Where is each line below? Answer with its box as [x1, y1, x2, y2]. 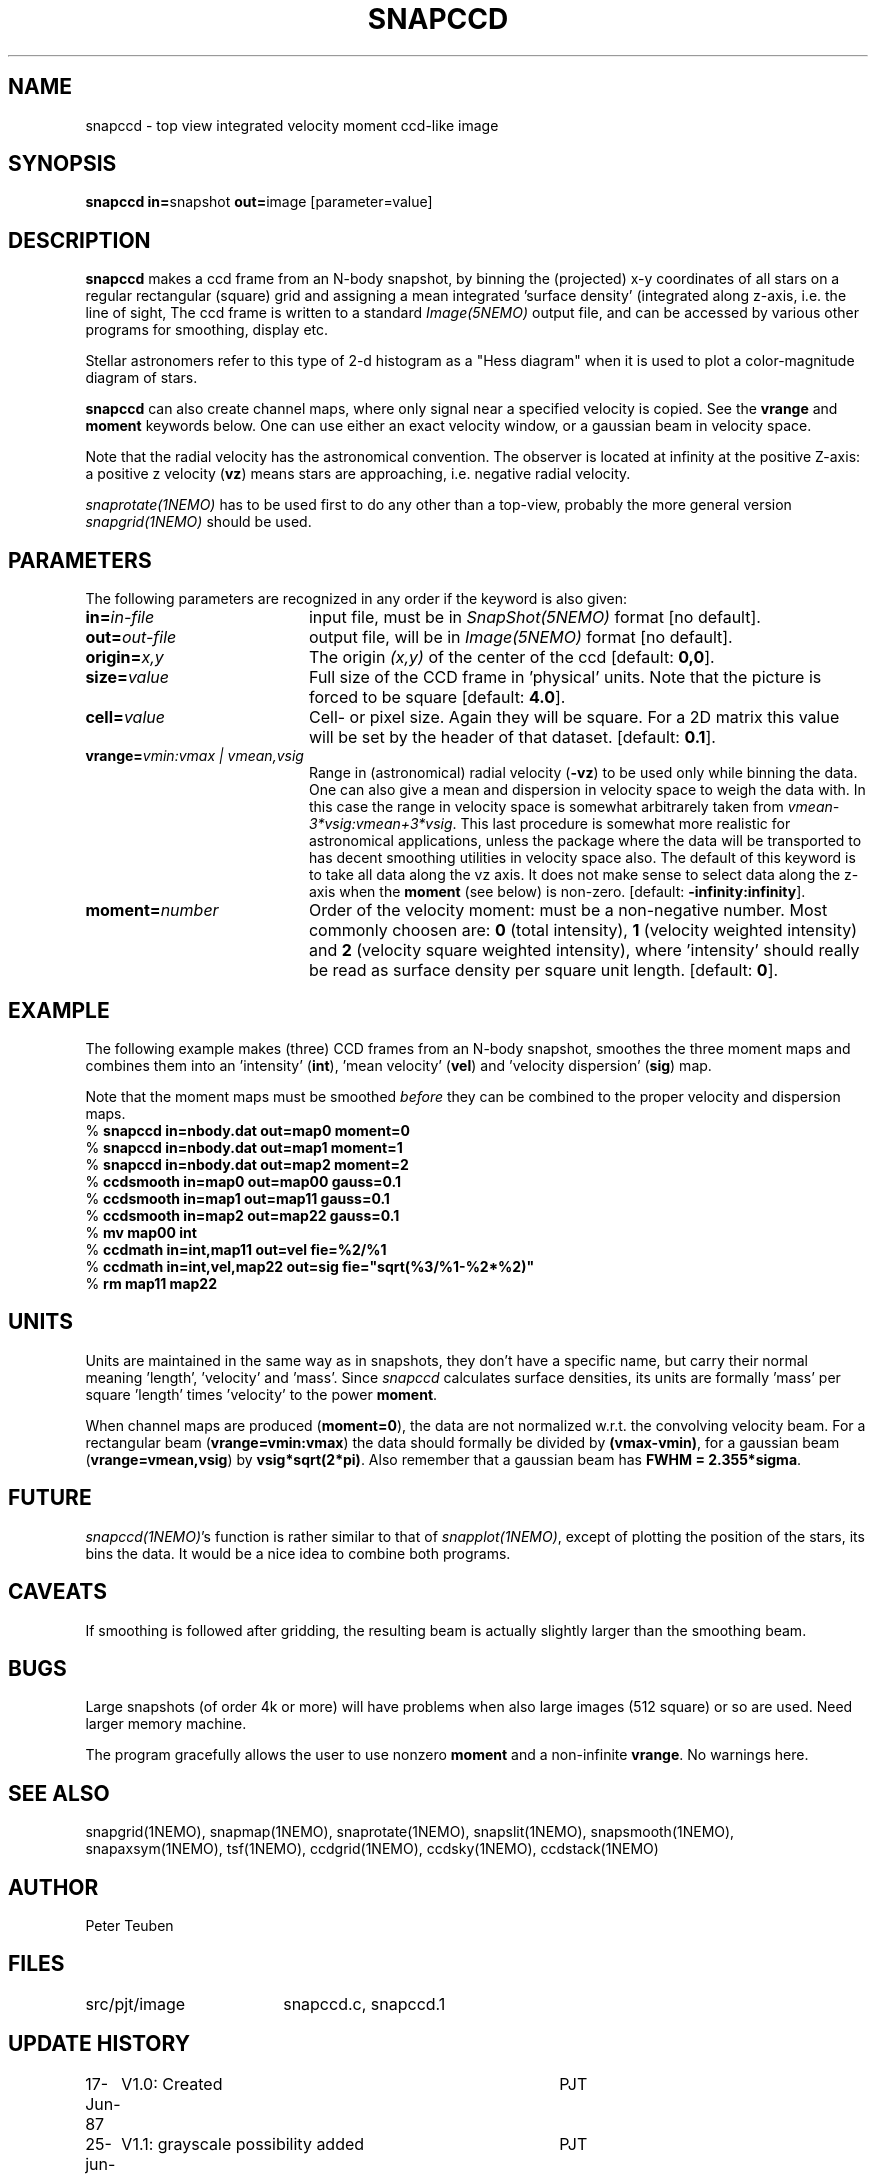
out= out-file [85, 627, 177, 648]
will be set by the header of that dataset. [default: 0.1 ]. [308, 727, 716, 748]
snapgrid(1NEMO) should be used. [85, 513, 312, 531]
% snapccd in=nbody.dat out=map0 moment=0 [85, 1121, 410, 1139]
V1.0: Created [121, 2073, 223, 2094]
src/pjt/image [85, 1993, 186, 2014]
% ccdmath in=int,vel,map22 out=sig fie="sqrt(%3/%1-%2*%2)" [85, 1257, 535, 1275]
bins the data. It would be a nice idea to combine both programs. [85, 1544, 511, 1562]
